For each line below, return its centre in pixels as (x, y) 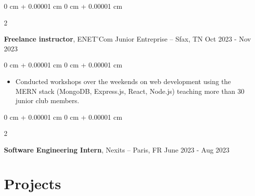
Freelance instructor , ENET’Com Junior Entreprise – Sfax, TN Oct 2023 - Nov (127, 39)
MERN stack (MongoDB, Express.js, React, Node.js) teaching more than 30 (130, 91)
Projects (33, 183)
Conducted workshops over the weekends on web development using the (123, 81)
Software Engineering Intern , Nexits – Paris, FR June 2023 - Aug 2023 (117, 149)
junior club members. (47, 100)
